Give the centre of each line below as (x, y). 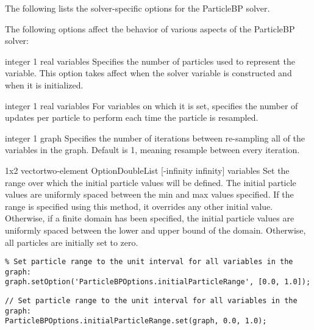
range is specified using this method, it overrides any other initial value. (139, 206)
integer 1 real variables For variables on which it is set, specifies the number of (152, 105)
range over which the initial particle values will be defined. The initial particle (151, 182)
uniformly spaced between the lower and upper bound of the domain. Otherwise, (155, 230)
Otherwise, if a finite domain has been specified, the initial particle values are (150, 218)
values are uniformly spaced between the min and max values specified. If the (149, 194)
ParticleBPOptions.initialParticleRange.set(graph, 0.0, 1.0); (136, 321)
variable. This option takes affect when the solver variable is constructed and (148, 73)
